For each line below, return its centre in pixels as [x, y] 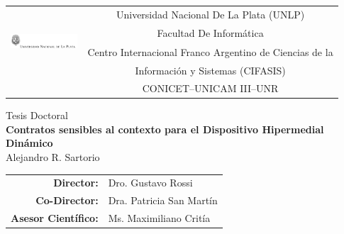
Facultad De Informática [210, 33]
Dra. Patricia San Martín [163, 200]
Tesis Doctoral [37, 115]
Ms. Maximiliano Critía [159, 217]
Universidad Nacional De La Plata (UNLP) [210, 15]
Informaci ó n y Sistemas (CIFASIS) [210, 70]
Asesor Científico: [55, 217]
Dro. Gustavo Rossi [150, 183]
